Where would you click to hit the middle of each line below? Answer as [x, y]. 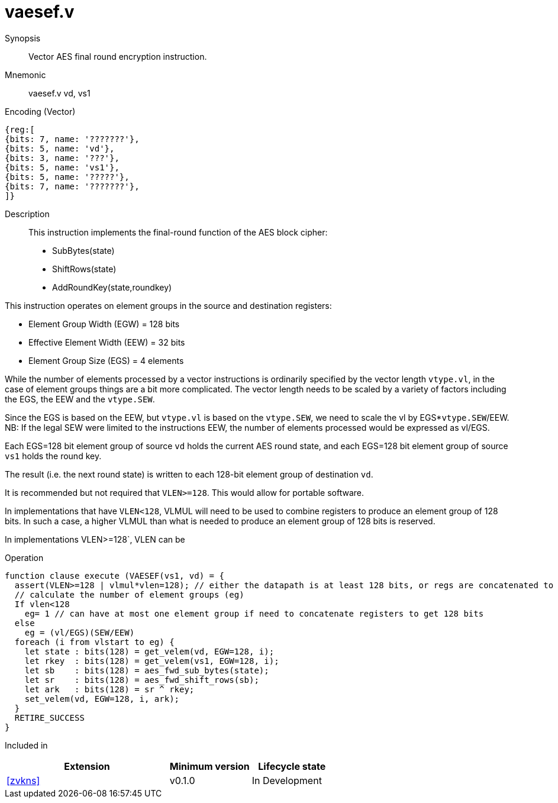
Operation [24, 557]
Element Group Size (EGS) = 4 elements [106, 360]
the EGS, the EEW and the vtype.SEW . [80, 399]
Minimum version [209, 766]
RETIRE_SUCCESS [49, 717]
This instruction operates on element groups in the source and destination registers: [168, 305]
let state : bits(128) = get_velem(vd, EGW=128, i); [149, 651]
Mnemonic [25, 75]
